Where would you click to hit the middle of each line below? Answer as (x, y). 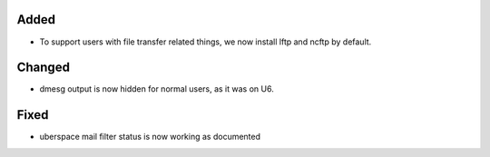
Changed (43, 68)
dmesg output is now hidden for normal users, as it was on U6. (157, 89)
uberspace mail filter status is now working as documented (150, 137)
